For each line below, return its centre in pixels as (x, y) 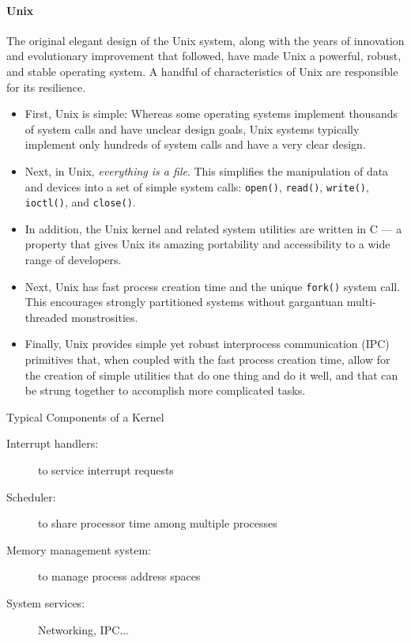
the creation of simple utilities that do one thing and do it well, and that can (211, 374)
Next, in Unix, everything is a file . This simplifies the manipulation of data (207, 170)
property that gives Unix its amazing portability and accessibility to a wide (207, 244)
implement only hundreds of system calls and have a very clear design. (195, 144)
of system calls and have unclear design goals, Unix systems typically (192, 129)
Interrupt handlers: (53, 443)
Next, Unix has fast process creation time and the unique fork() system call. (213, 286)
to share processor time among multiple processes (158, 523)
